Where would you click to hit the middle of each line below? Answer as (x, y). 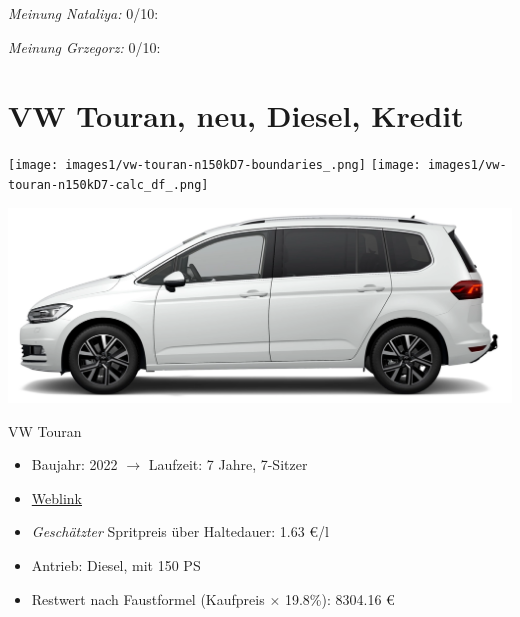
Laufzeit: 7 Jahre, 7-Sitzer (228, 464)
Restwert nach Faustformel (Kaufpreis (148, 598)
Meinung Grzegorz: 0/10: (84, 46)
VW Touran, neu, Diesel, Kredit (236, 115)
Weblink (56, 497)
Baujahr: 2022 (74, 464)
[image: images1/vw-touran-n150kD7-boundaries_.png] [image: (214, 165)
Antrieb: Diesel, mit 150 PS (116, 564)
